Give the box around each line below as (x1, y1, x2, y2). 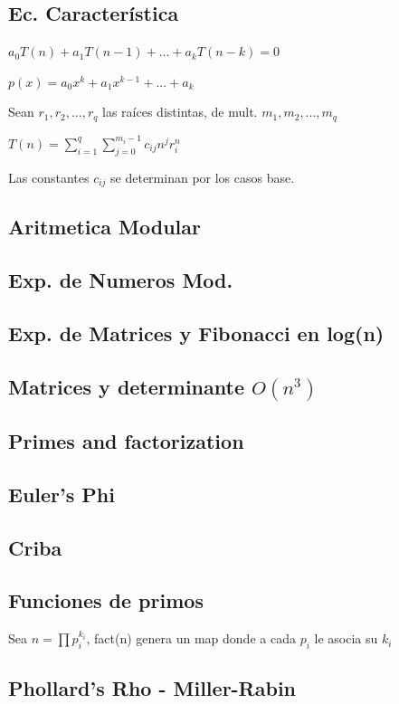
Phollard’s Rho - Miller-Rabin (8, 674, 297, 702)
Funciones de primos (8, 586, 204, 614)
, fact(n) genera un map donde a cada (86, 629, 296, 648)
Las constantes (8, 167, 90, 186)
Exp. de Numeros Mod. (8, 266, 233, 294)
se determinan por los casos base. (110, 167, 295, 186)
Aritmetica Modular (8, 213, 201, 241)
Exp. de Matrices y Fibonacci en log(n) (8, 319, 385, 347)
